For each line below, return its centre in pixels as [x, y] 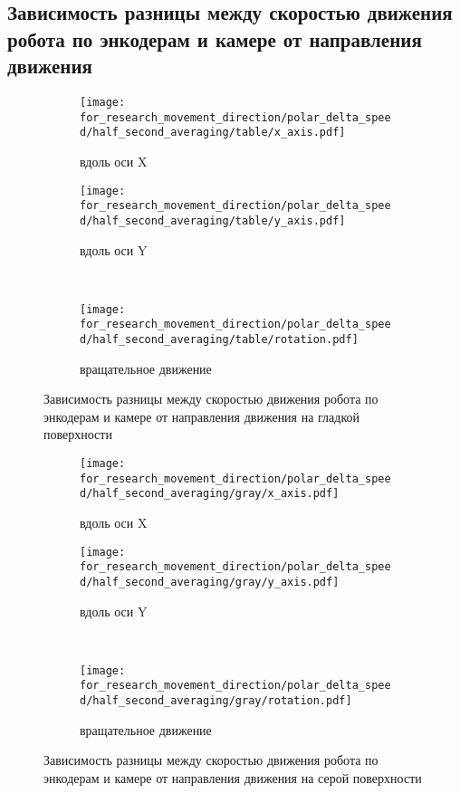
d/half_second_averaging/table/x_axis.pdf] [213, 133]
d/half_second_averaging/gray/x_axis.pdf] [210, 494]
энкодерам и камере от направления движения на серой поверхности [233, 777]
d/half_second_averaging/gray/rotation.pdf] [216, 701]
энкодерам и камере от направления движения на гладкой [202, 416]
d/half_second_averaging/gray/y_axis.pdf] [210, 582]
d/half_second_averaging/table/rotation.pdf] [219, 340]
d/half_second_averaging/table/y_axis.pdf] [213, 220]
